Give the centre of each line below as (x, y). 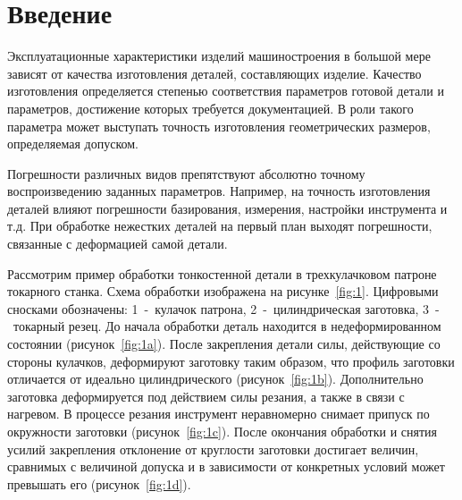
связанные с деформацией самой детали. (118, 244)
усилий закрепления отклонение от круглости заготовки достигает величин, (213, 449)
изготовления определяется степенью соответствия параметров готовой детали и (226, 91)
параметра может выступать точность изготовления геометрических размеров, (219, 126)
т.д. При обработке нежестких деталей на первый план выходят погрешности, (220, 226)
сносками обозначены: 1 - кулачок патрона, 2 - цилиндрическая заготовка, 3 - (223, 308)
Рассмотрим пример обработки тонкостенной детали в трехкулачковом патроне (222, 273)
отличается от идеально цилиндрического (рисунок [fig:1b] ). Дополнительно (215, 379)
